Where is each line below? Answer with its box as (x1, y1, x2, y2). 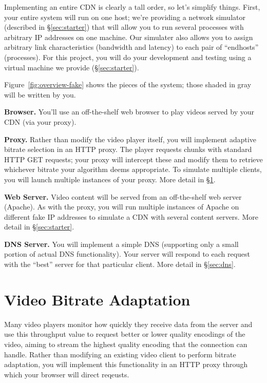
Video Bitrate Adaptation (4, 289, 190, 310)
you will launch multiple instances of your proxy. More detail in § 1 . (4, 174, 216, 184)
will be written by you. (4, 89, 76, 100)
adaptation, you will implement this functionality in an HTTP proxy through (4, 359, 248, 370)
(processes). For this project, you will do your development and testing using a (4, 51, 252, 62)
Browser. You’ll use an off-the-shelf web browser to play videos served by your (4, 106, 254, 117)
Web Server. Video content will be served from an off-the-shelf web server (4, 191, 242, 202)
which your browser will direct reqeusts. (4, 369, 129, 379)
